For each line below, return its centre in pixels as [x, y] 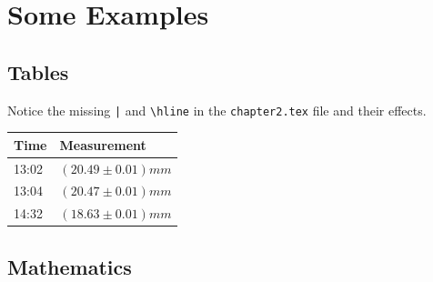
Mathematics [70, 266]
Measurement [103, 144]
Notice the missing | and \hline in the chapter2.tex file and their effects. [217, 110]
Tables [38, 71]
